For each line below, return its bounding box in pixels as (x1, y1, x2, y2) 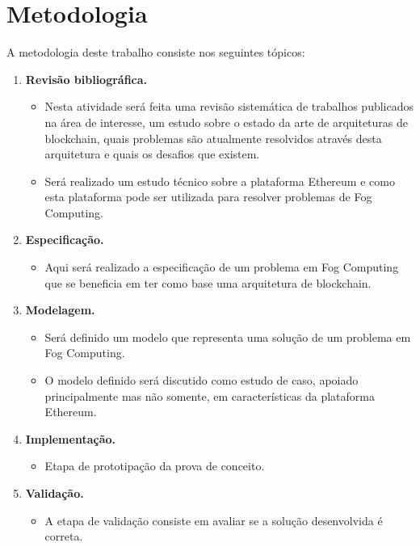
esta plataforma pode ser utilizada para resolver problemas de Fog (44, 188, 372, 205)
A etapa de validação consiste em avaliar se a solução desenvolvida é (44, 511, 383, 528)
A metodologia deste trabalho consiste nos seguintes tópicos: (6, 44, 305, 61)
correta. (44, 528, 83, 545)
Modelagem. (25, 301, 95, 318)
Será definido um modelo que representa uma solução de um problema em (44, 328, 411, 345)
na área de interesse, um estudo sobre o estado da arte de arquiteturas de (44, 113, 409, 130)
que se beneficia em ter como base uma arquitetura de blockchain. (44, 274, 372, 291)
